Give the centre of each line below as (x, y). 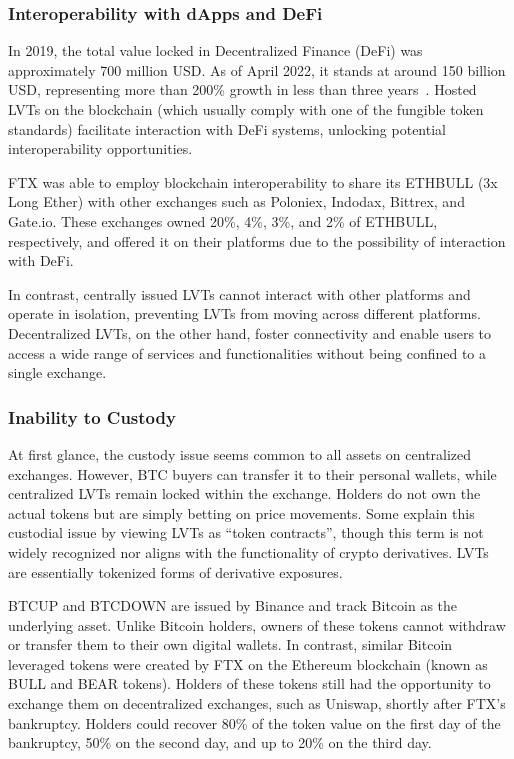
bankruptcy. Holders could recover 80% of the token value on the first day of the (254, 722)
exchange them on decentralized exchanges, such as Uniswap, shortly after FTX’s (257, 703)
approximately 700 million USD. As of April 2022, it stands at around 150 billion (257, 69)
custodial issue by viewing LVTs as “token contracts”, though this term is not (246, 532)
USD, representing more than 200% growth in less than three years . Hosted (242, 89)
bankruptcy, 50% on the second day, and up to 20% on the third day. (220, 742)
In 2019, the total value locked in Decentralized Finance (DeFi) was (215, 50)
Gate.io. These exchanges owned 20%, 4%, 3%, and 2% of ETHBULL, (223, 220)
